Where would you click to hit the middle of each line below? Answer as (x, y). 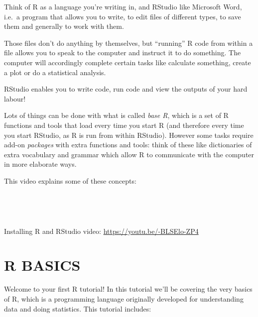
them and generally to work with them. (64, 26)
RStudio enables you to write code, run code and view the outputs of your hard (126, 89)
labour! (15, 98)
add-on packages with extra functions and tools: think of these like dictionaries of (128, 145)
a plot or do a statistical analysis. (55, 72)
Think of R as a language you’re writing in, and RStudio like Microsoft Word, (123, 6)
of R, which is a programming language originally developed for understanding (124, 299)
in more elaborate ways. (40, 164)
